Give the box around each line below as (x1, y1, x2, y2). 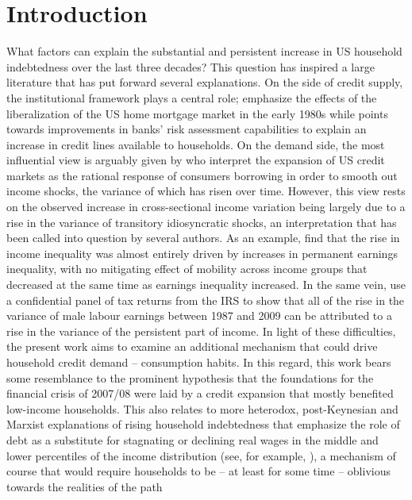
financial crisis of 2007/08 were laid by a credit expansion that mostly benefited (6, 385, 394, 402)
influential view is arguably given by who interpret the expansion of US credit (6, 152, 385, 168)
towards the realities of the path (6, 478, 163, 494)
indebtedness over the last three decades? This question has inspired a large (6, 58, 375, 75)
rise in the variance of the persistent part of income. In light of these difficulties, (6, 322, 396, 339)
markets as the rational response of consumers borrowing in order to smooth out (6, 167, 398, 183)
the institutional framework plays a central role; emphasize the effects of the (6, 89, 377, 106)
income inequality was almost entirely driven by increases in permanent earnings (6, 244, 398, 261)
